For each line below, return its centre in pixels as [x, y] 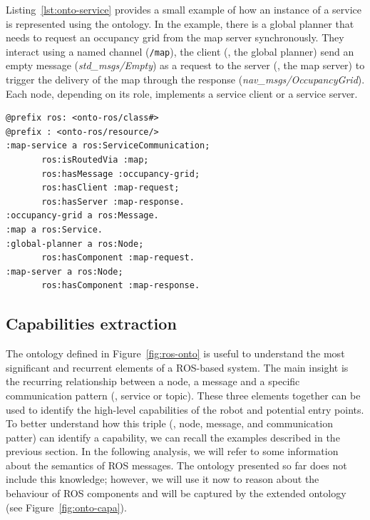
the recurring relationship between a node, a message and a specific [153, 381]
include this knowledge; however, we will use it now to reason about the [163, 479]
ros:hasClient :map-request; [111, 188]
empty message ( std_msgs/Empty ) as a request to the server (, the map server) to [185, 65]
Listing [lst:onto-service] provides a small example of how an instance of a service [184, 9]
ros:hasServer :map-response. [113, 202]
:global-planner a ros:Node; [75, 244]
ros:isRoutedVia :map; [95, 160]
